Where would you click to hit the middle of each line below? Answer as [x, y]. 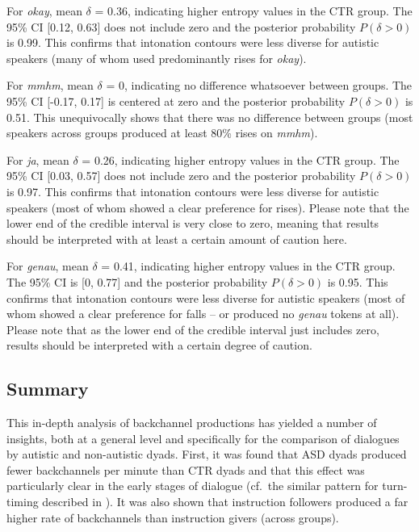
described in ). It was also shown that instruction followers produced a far [225, 502]
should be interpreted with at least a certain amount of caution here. [177, 239]
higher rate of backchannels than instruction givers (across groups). [173, 517]
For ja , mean [38, 159]
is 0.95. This [358, 281]
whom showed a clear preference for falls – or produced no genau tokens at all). [203, 314]
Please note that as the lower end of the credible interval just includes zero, [193, 329]
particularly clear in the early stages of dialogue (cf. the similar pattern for [193, 486]
